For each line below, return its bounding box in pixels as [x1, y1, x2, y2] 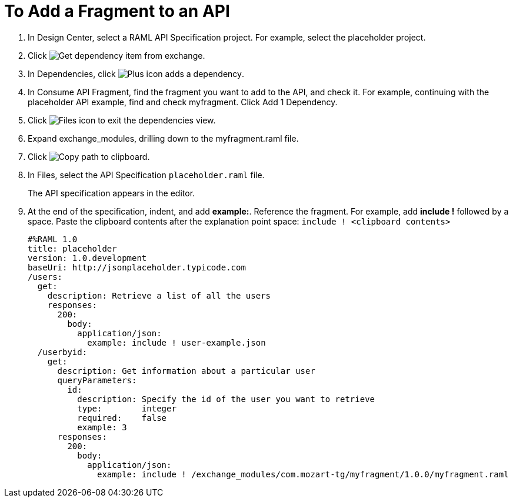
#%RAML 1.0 [28, 234, 78, 244]
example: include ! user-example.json [87, 337, 266, 347]
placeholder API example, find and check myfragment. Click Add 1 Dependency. [28, 96, 338, 107]
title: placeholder [28, 243, 117, 253]
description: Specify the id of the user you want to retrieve [77, 394, 375, 404]
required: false [77, 413, 167, 423]
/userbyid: [37, 347, 88, 357]
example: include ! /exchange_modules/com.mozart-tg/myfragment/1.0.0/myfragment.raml [97, 469, 509, 479]
